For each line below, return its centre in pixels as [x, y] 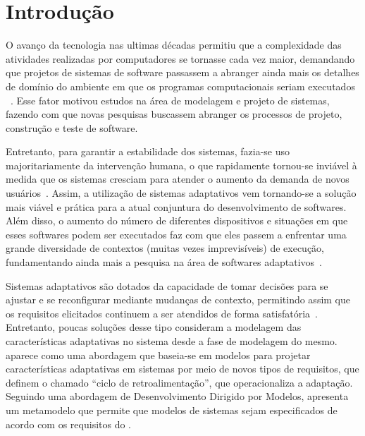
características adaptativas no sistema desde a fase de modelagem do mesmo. [172, 341]
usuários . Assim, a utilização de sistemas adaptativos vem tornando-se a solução [181, 193]
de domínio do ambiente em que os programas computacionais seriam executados [180, 86]
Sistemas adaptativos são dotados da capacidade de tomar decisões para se [167, 285]
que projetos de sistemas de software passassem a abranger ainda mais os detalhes [182, 72]
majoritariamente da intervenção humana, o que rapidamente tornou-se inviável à [181, 165]
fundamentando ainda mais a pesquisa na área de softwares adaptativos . [164, 262]
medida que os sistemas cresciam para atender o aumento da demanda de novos [178, 179]
